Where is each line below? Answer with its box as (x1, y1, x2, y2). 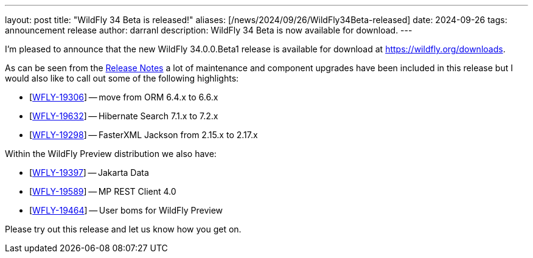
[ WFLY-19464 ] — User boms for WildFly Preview (29, 205, 223, 215)
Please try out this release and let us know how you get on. (5, 224, 242, 234)
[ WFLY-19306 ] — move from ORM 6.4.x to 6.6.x (29, 92, 218, 102)
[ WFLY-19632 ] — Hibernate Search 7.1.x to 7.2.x (29, 111, 218, 121)
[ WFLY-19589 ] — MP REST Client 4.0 (29, 186, 176, 197)
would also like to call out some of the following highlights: (5, 73, 239, 83)
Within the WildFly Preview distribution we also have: (5, 148, 217, 159)
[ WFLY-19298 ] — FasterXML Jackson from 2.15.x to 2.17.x (29, 130, 258, 140)
